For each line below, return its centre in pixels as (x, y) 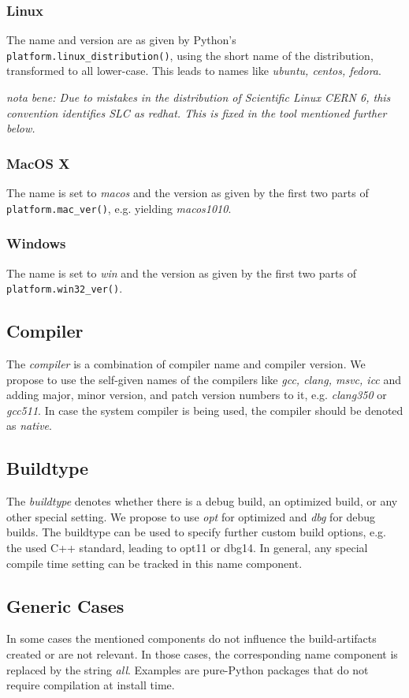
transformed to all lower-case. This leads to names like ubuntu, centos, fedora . (194, 71)
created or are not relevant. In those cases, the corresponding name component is (202, 653)
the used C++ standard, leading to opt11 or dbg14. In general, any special (187, 547)
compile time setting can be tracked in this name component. (154, 563)
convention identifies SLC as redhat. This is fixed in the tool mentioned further (197, 112)
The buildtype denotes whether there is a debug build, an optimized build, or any (202, 501)
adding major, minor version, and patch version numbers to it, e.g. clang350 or (197, 395)
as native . (29, 426)
